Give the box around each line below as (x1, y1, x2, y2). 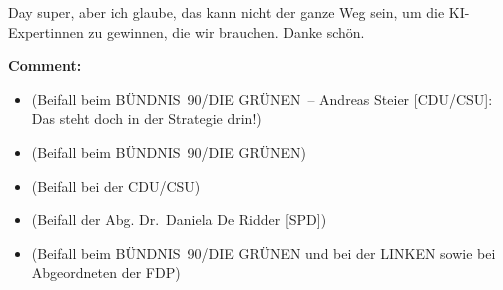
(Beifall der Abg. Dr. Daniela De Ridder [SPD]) (31, 209, 327, 230)
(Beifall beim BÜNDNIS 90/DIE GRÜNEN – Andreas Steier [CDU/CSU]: (31, 88, 493, 109)
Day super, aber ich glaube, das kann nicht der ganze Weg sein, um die (8, 2, 445, 22)
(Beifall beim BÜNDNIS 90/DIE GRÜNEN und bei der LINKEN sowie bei (31, 242, 496, 263)
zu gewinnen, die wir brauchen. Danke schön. (88, 21, 365, 42)
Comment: (8, 55, 82, 76)
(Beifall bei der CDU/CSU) (31, 175, 201, 196)
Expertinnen (8, 21, 84, 42)
